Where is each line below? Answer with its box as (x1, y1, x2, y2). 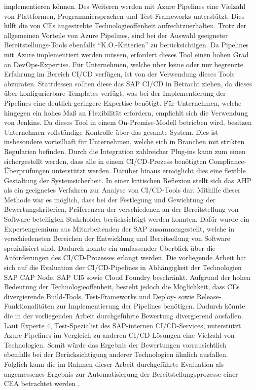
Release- (196, 291, 221, 301)
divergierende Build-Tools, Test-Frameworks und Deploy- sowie (4, 291, 195, 301)
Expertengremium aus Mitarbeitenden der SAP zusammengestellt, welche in (4, 223, 235, 234)
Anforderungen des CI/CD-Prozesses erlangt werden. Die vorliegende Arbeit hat (4, 252, 247, 263)
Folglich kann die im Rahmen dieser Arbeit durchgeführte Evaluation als (4, 358, 224, 369)
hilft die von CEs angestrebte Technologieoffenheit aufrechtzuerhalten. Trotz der (4, 20, 247, 31)
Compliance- (209, 156, 247, 166)
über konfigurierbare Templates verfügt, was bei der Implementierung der (4, 88, 226, 98)
